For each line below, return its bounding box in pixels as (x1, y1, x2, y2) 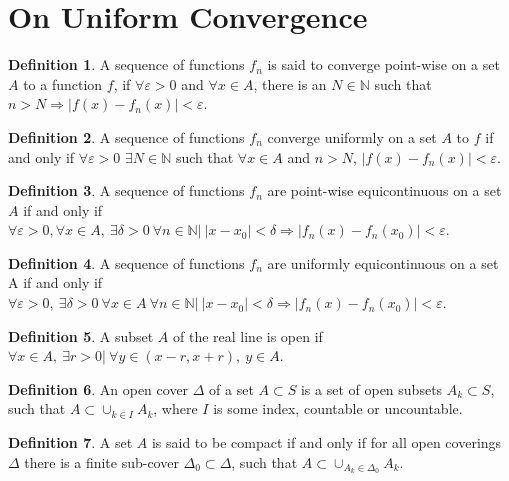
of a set (209, 378, 254, 399)
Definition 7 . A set (8, 432, 133, 453)
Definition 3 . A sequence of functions (8, 180, 245, 201)
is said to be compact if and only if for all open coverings (151, 432, 502, 453)
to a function (23, 73, 103, 94)
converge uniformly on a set (267, 126, 437, 147)
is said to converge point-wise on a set (267, 54, 500, 75)
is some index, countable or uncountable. (213, 398, 463, 419)
